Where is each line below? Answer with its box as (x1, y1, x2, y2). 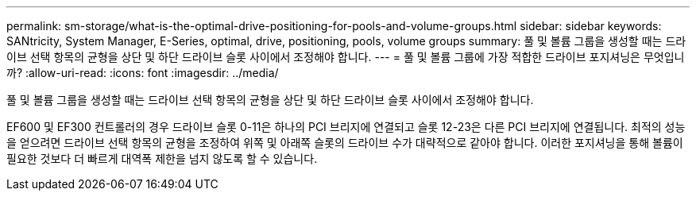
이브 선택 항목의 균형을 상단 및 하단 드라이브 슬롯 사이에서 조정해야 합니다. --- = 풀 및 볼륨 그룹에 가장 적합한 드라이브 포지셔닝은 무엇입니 (6, 50, 685, 64)
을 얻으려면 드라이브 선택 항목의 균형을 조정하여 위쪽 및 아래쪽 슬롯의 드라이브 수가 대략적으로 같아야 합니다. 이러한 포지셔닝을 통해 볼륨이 (6, 136, 683, 149)
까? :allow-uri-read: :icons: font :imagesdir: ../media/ (6, 66, 279, 79)
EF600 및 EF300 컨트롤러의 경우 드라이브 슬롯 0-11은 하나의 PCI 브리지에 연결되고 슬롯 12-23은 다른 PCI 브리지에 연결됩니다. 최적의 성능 (6, 120, 686, 133)
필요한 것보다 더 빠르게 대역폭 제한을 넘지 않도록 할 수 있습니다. (6, 152, 318, 165)
